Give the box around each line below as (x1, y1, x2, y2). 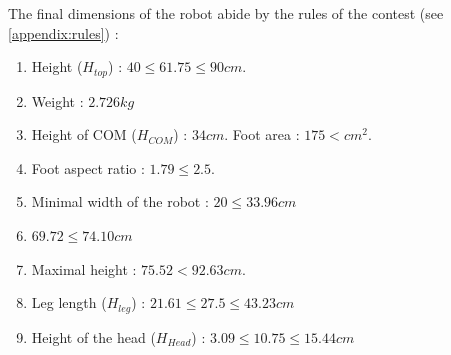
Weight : (31, 90, 84, 111)
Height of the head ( (31, 326, 156, 347)
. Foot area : (224, 124, 300, 145)
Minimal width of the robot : (31, 191, 209, 212)
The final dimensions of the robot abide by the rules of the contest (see (8, 3, 444, 23)
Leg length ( (31, 292, 107, 313)
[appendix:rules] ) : (8, 22, 119, 43)
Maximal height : (31, 258, 137, 279)
